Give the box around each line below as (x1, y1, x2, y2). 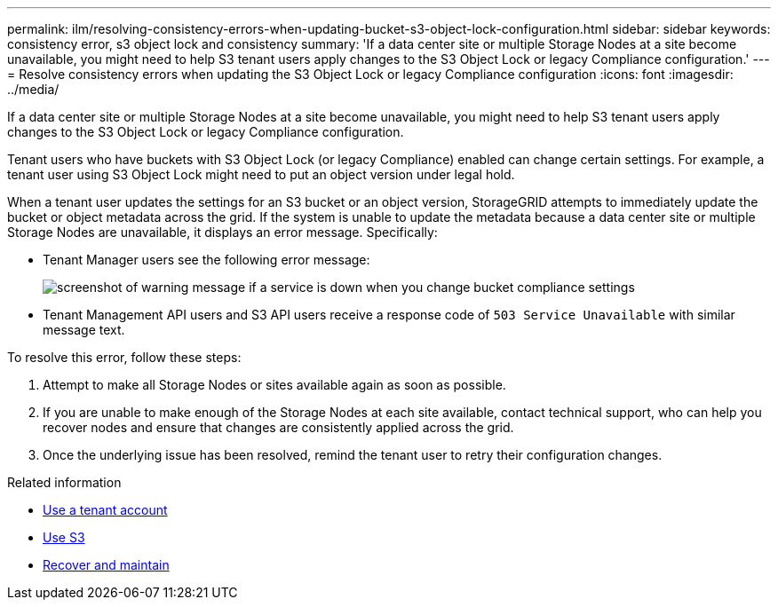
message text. (43, 322, 125, 337)
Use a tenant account (43, 502, 168, 517)
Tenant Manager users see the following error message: (43, 252, 370, 267)
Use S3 (43, 530, 85, 545)
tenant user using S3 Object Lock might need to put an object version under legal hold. (7, 167, 515, 182)
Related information (7, 475, 122, 490)
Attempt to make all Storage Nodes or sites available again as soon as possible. (43, 377, 506, 392)
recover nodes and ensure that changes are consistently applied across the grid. (43, 420, 514, 435)
